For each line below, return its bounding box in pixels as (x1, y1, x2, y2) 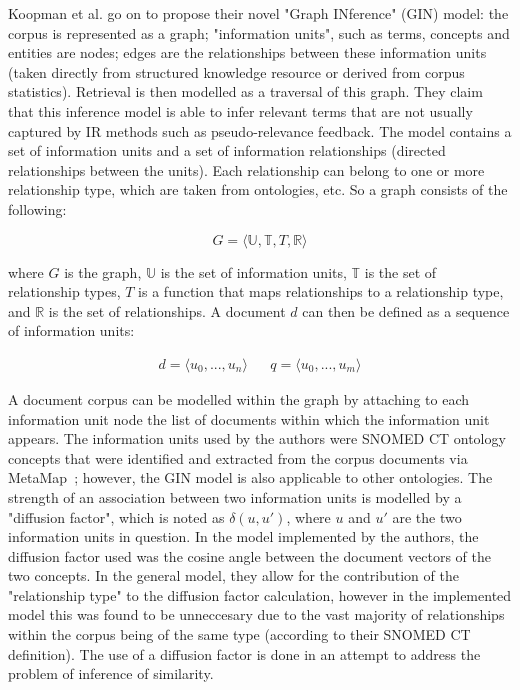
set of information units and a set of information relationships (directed (8, 140, 446, 161)
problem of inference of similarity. (8, 663, 214, 684)
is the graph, (64, 261, 142, 282)
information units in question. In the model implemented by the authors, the (8, 526, 479, 547)
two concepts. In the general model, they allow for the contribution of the (8, 565, 459, 586)
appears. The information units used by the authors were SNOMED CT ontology (8, 428, 506, 449)
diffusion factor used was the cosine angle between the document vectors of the (8, 545, 492, 566)
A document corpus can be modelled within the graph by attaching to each (8, 388, 469, 409)
